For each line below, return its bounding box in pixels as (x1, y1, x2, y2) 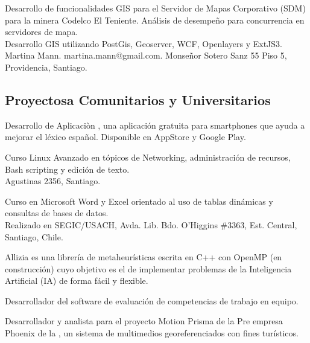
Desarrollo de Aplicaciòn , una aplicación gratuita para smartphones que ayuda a (5, 118, 305, 131)
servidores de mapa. (5, 25, 78, 38)
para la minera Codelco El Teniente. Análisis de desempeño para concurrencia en (5, 13, 305, 26)
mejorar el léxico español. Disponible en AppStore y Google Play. (5, 130, 246, 143)
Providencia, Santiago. (5, 60, 87, 73)
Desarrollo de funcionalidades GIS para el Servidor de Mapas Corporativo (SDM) (5, 2, 306, 14)
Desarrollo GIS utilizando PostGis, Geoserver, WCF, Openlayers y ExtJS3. (5, 37, 282, 50)
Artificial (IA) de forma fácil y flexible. (5, 274, 148, 287)
